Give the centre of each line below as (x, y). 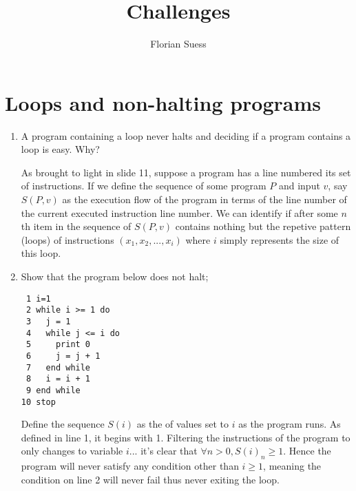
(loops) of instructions (67, 239)
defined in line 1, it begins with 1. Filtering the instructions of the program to (186, 437)
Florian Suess (178, 44)
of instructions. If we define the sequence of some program (144, 186)
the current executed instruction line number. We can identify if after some (179, 212)
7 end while (58, 367)
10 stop (38, 402)
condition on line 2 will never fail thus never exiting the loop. (150, 479)
